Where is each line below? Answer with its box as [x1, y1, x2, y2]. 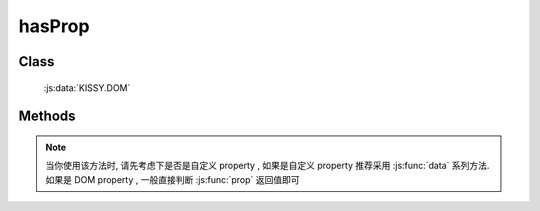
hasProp [18, 15, 90, 37]
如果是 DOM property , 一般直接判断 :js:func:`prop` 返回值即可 [45, 173, 300, 185]
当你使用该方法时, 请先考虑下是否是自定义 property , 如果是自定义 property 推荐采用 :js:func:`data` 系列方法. [45, 160, 490, 172]
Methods [18, 108, 76, 125]
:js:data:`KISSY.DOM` [43, 81, 131, 94]
